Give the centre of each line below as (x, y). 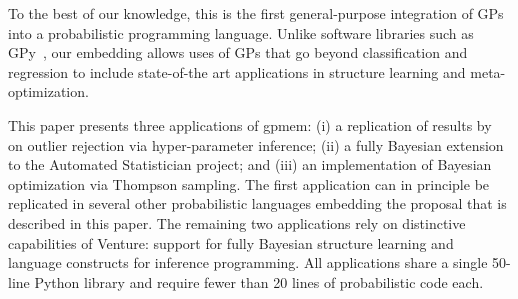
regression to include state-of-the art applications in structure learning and (237, 71)
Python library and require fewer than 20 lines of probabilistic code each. (259, 281)
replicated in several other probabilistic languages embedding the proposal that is (257, 203)
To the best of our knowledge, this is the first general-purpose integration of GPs (256, 13)
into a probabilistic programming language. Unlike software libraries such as (241, 32)
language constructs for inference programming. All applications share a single (248, 262)
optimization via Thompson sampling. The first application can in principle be (249, 183)
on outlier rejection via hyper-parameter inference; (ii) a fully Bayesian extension (256, 144)
